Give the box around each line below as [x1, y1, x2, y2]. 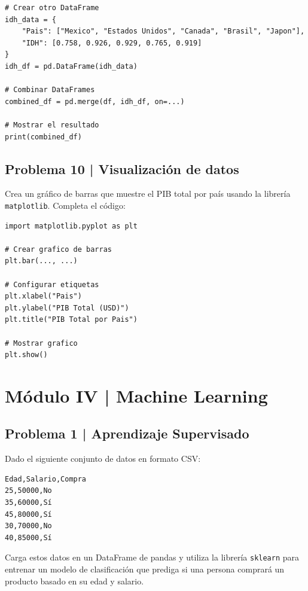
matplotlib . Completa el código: [5, 199, 126, 211]
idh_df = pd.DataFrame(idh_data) [5, 62, 138, 71]
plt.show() [5, 351, 48, 360]
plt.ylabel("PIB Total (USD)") [5, 303, 129, 312]
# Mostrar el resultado [5, 120, 99, 129]
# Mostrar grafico [5, 339, 78, 348]
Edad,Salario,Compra [5, 474, 87, 483]
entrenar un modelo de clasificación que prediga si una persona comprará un [5, 563, 285, 575]
